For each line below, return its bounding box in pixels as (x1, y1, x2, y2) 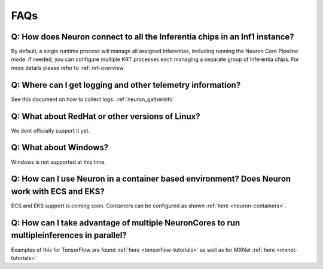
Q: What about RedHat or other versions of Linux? (11, 111, 200, 121)
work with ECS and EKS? (11, 186, 105, 197)
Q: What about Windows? (11, 142, 109, 152)
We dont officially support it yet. (11, 127, 90, 134)
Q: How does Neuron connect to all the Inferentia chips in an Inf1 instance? (11, 32, 294, 42)
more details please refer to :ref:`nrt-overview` (11, 64, 126, 71)
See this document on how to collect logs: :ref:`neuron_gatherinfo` (11, 96, 175, 103)
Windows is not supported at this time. (11, 158, 106, 166)
